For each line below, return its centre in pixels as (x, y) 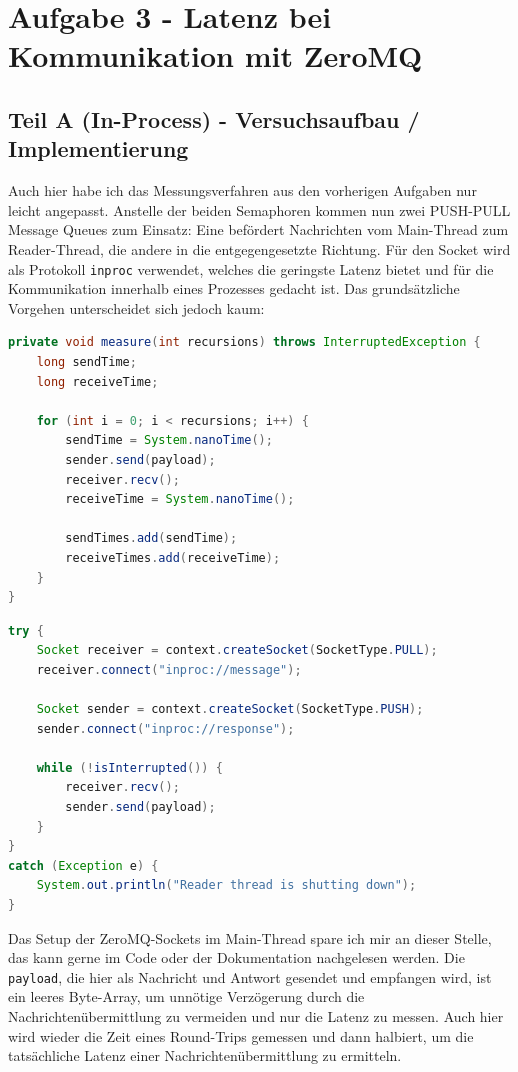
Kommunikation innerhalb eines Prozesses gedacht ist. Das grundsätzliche (234, 288)
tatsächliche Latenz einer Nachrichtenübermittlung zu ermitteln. (205, 1055)
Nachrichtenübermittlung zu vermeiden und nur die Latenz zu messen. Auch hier (256, 1016)
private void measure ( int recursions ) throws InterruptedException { (244, 342)
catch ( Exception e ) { (83, 865)
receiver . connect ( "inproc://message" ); (169, 669)
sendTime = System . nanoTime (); (169, 440)
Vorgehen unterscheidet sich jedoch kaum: (136, 307)
